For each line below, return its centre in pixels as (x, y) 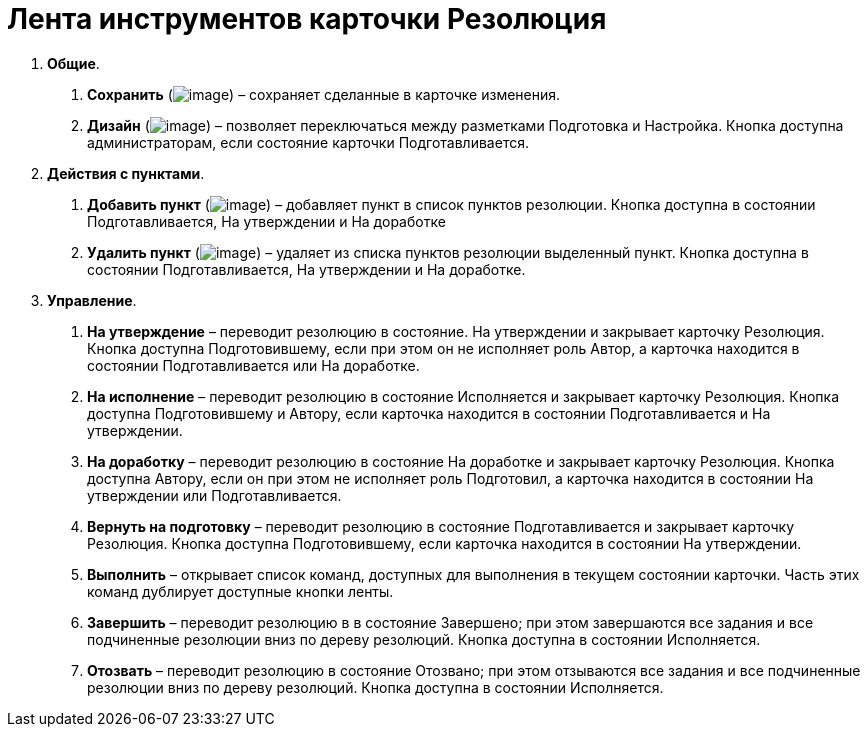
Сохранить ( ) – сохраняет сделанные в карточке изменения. (324, 94)
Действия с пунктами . (126, 173)
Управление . (92, 300)
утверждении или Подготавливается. (214, 495)
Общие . (73, 63)
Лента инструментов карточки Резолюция (307, 19)
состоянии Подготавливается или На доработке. (253, 365)
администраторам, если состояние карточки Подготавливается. (308, 142)
